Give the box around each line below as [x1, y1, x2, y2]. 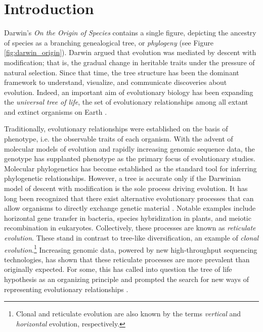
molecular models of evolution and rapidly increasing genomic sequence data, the [4, 143, 255, 154]
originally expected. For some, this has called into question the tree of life [4, 264, 232, 274]
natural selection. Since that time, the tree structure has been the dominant [4, 67, 239, 77]
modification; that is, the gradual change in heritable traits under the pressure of [4, 57, 255, 67]
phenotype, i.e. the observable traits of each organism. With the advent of [4, 133, 233, 144]
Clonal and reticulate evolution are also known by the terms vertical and [16, 308, 241, 319]
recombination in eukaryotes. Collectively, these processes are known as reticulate [4, 222, 256, 233]
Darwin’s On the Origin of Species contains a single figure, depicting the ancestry [4, 27, 256, 38]
